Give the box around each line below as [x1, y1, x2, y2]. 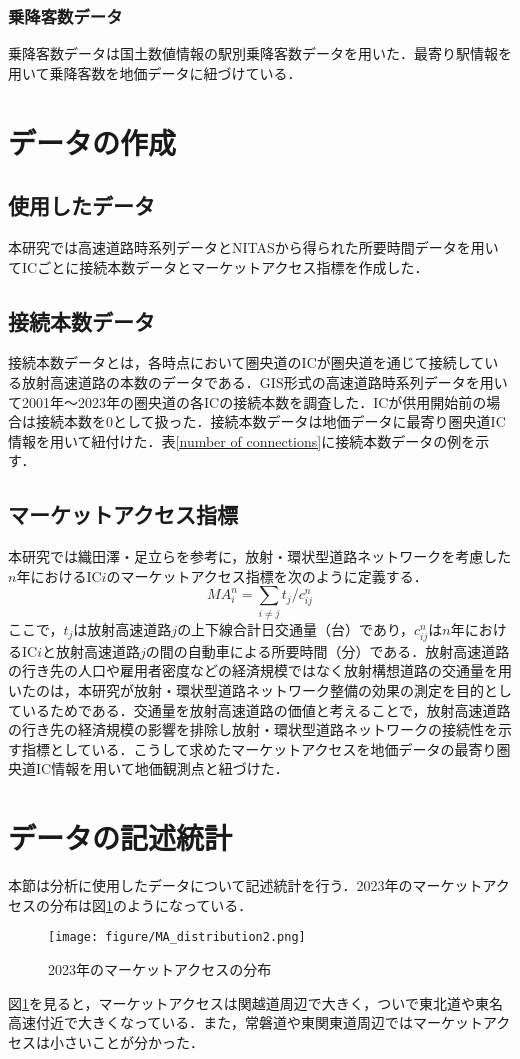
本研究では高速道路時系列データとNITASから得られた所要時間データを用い [8, 236, 499, 257]
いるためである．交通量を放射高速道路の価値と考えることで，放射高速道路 [21, 699, 511, 720]
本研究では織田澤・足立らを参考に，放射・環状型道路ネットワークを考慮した [8, 546, 512, 567]
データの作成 [8, 121, 177, 162]
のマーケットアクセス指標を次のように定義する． [106, 565, 428, 586]
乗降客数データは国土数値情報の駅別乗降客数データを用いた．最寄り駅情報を [8, 43, 512, 64]
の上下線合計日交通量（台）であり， [177, 618, 415, 639]
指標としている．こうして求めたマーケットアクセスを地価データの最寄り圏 [21, 738, 511, 759]
